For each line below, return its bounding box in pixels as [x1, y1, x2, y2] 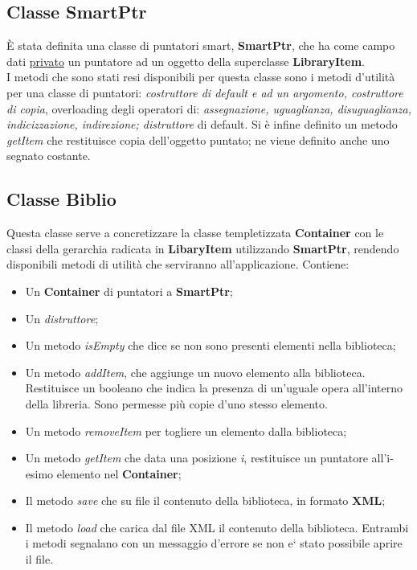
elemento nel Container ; [56, 465, 182, 482]
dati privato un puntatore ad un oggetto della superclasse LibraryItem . [6, 52, 365, 69]
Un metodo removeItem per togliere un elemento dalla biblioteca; [25, 422, 347, 439]
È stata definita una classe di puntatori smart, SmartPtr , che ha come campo [6, 37, 395, 54]
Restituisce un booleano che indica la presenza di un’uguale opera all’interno [25, 379, 403, 396]
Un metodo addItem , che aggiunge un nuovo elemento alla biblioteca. [25, 363, 366, 380]
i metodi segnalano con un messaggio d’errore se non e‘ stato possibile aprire [25, 535, 403, 552]
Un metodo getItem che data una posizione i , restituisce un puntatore [25, 449, 368, 466]
